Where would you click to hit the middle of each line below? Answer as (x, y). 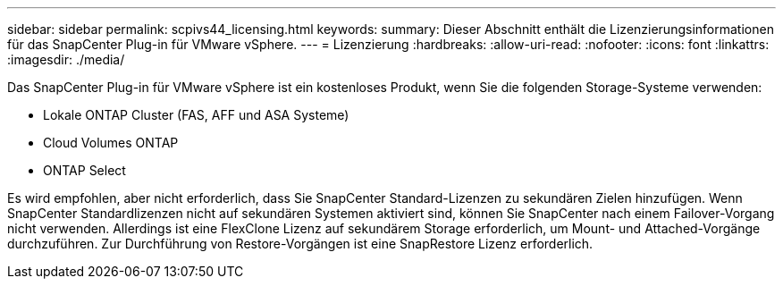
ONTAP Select (84, 170)
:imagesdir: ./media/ (66, 59)
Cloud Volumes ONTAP (111, 143)
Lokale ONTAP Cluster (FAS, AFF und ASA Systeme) (196, 115)
